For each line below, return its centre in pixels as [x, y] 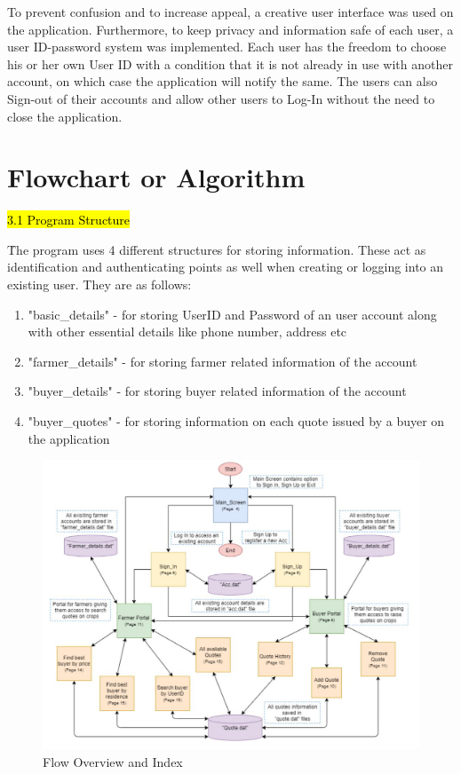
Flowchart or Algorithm [156, 177]
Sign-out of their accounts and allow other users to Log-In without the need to [221, 98]
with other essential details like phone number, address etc [187, 332]
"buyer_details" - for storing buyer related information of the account [217, 391]
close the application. [65, 116]
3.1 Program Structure [69, 220]
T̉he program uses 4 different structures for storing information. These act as [217, 249]
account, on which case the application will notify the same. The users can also [223, 81]
